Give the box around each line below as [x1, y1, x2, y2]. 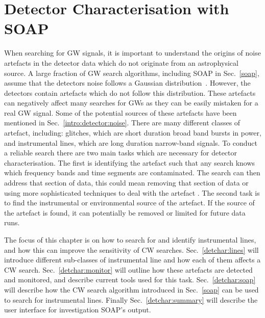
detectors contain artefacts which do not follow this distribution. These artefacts [4, 87, 256, 98]
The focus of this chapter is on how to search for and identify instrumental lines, [4, 234, 256, 245]
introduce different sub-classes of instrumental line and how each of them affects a [4, 254, 261, 265]
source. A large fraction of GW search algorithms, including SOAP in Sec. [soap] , [4, 67, 259, 78]
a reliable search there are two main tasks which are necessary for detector [4, 147, 237, 158]
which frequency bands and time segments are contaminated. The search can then [4, 167, 260, 178]
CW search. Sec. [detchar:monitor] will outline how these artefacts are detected [4, 264, 253, 275]
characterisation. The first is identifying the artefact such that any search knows [4, 157, 255, 168]
